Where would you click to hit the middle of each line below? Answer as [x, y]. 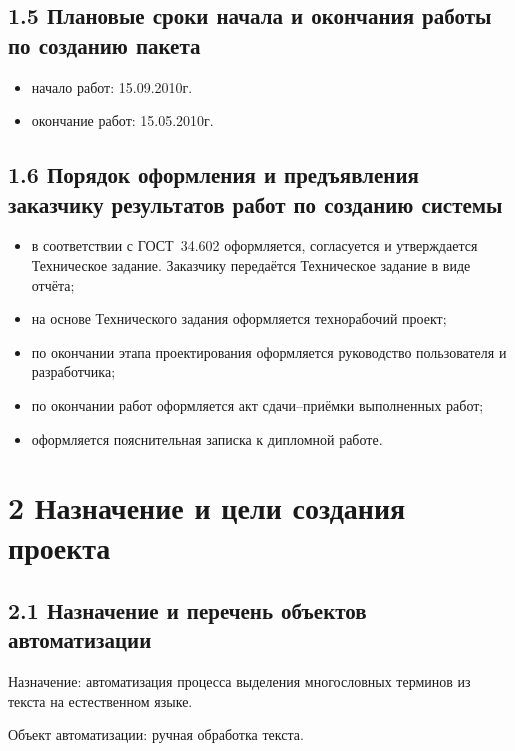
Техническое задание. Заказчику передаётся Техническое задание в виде [251, 264]
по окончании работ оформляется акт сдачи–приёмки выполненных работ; [257, 404]
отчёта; [53, 284]
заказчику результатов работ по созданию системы [255, 203]
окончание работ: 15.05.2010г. [122, 120]
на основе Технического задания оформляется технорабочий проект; [239, 318]
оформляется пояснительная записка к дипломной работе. [207, 438]
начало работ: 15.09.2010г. [112, 86]
